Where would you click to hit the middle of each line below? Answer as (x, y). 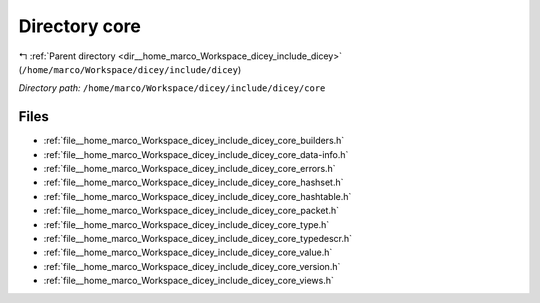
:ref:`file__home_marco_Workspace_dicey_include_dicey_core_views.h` (189, 281)
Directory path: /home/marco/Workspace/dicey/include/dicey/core (172, 88)
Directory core (80, 26)
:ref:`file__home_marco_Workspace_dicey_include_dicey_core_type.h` (186, 224)
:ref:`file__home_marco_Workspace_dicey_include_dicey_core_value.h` (188, 252)
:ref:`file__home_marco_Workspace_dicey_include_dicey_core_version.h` (192, 266)
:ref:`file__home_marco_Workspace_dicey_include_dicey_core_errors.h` (189, 169)
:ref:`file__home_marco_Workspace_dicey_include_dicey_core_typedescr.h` (198, 238)
